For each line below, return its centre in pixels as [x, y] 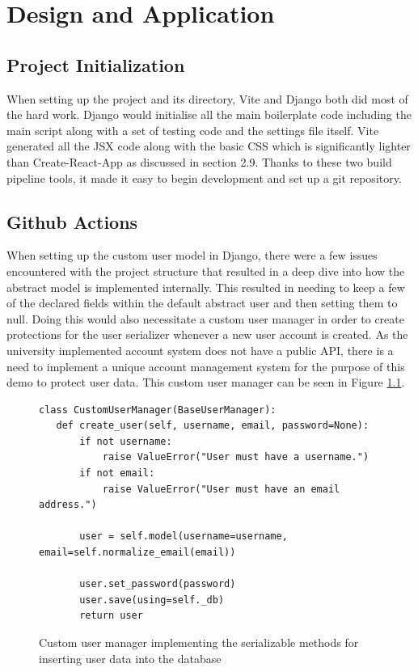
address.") [68, 505]
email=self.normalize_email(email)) [137, 553]
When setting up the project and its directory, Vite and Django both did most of [207, 98]
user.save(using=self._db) [152, 600]
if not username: [126, 441]
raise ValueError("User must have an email [221, 489]
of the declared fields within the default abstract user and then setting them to [202, 303]
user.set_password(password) [158, 584]
